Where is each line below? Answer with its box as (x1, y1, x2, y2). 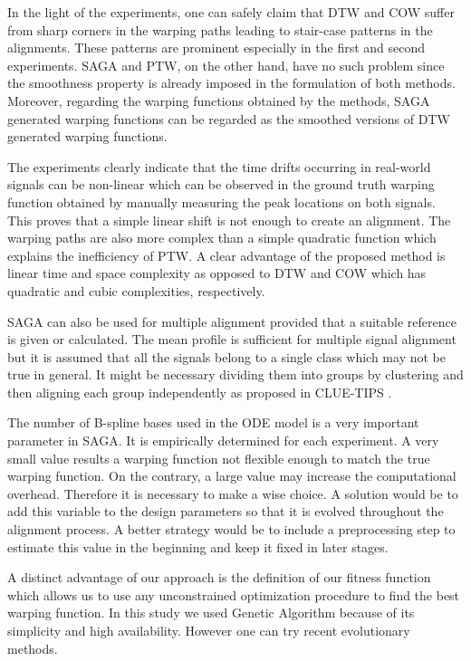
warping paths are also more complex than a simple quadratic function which (7, 228, 437, 247)
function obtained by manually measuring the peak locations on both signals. (7, 192, 436, 211)
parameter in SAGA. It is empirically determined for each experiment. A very (7, 431, 439, 450)
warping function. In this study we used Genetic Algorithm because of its (7, 603, 415, 622)
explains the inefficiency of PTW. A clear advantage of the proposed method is (7, 245, 446, 264)
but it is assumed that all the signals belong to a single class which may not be (7, 347, 446, 366)
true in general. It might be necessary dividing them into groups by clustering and (7, 365, 464, 384)
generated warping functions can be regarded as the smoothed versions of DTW (7, 109, 450, 128)
